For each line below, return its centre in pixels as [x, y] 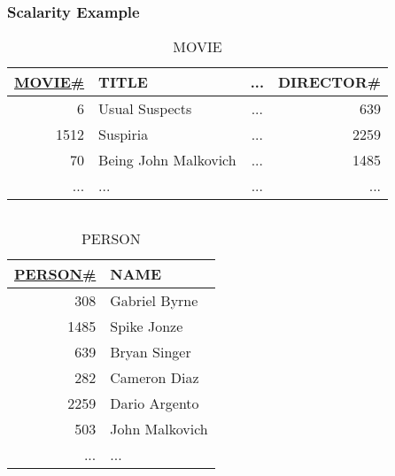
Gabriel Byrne [154, 301]
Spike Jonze [147, 326]
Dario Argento [155, 403]
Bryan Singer [151, 352]
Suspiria [124, 134]
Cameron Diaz [155, 378]
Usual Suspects [145, 109]
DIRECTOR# [329, 82]
